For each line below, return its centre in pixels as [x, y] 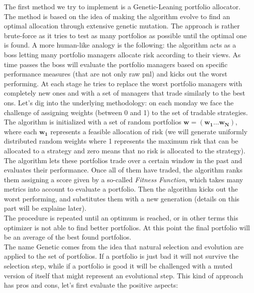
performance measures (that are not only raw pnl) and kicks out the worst [116, 74]
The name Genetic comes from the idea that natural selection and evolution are [124, 246]
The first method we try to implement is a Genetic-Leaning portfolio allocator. [122, 6]
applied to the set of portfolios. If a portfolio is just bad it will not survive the [121, 256]
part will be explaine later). [45, 208]
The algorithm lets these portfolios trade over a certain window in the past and [123, 160]
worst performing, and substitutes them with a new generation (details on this [122, 198]
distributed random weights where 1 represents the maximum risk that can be [121, 141]
